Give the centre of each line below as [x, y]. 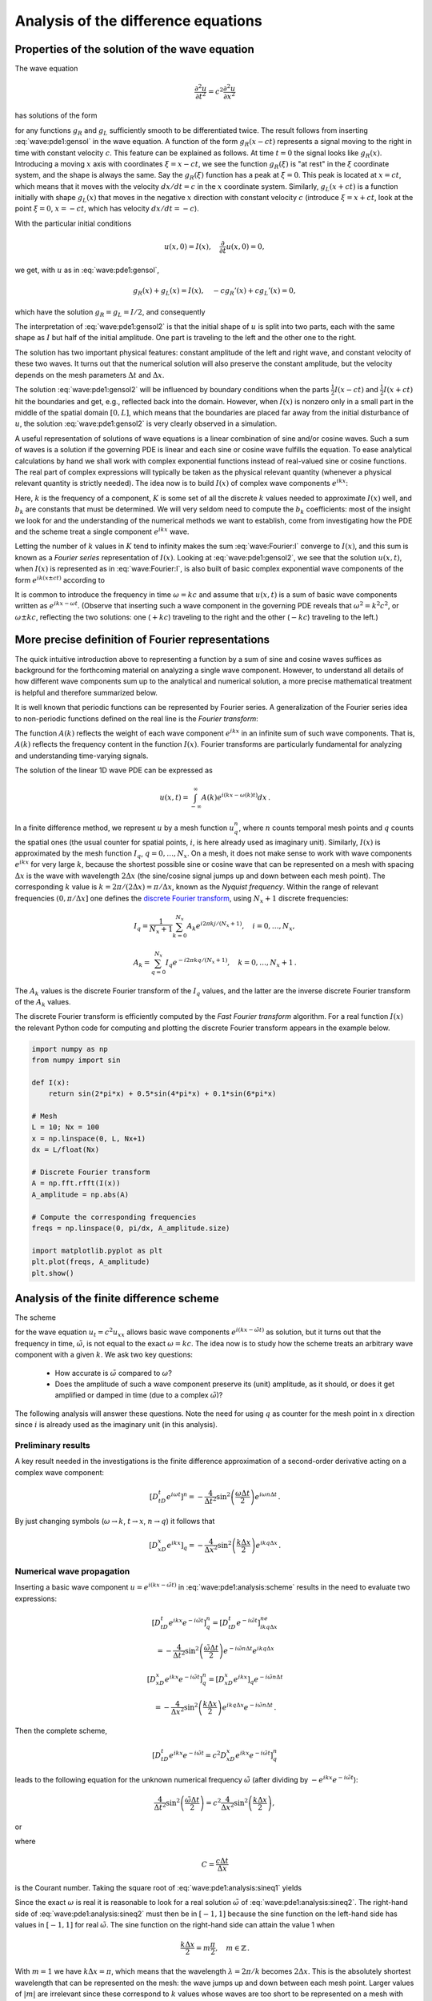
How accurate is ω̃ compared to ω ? [113, 1373]
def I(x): [51, 1082]
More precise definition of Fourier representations [142, 640]
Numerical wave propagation [72, 1571]
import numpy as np [70, 1049]
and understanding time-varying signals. [82, 756]
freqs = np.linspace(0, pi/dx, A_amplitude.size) [131, 1228]
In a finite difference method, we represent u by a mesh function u [125, 828]
